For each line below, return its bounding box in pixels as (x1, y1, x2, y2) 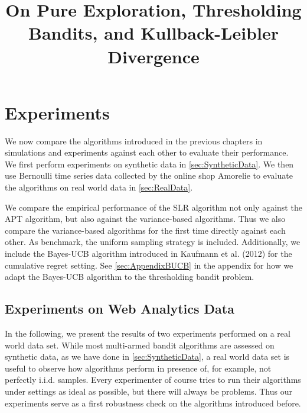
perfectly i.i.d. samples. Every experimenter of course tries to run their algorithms (5, 373, 301, 386)
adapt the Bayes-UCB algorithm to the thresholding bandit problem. (5, 270, 254, 283)
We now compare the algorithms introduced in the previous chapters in (5, 134, 263, 147)
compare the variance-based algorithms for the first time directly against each (5, 224, 286, 236)
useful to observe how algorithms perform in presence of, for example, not (5, 362, 272, 374)
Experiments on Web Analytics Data (5, 299, 234, 318)
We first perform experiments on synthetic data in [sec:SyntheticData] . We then (5, 157, 294, 170)
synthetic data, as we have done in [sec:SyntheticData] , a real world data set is (5, 350, 290, 363)
